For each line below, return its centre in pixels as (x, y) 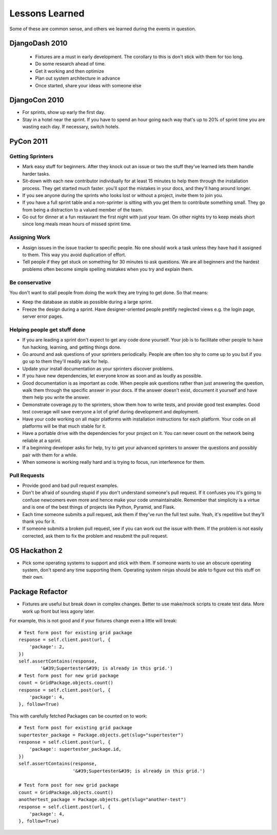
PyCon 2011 (29, 141)
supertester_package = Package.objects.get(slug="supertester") (101, 735)
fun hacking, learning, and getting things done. (72, 347)
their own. (33, 577)
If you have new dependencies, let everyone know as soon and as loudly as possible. (112, 376)
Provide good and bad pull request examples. (70, 486)
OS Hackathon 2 (36, 550)
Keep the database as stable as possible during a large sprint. (88, 302)
